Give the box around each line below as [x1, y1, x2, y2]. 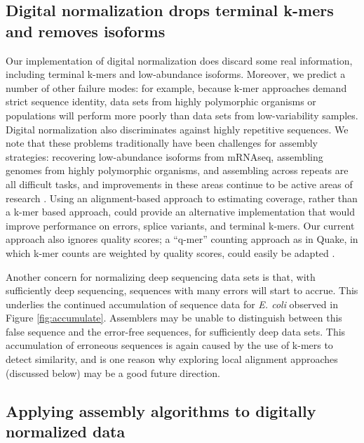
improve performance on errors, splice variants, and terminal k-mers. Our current [6, 218, 355, 232]
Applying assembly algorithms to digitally [6, 399, 316, 421]
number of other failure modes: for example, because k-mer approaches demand [6, 80, 347, 95]
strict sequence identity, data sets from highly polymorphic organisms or [6, 94, 316, 109]
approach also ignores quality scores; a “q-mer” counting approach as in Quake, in [6, 232, 358, 246]
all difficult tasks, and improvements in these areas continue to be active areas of [6, 176, 353, 191]
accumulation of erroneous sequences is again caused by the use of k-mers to [6, 338, 333, 352]
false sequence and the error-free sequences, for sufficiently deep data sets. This [6, 324, 346, 338]
